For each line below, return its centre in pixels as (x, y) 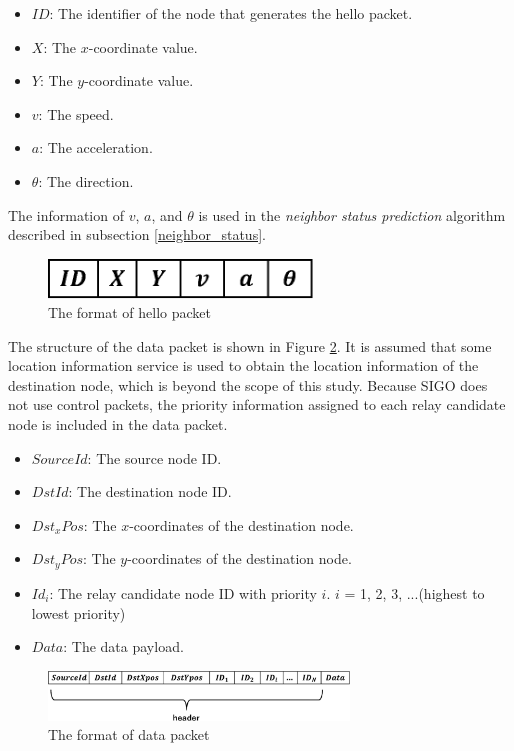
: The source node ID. (154, 457)
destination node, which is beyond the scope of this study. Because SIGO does (248, 384)
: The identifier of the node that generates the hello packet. (231, 13)
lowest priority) (78, 612)
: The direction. (86, 180)
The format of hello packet (129, 312)
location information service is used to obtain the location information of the (243, 365)
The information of (66, 214)
